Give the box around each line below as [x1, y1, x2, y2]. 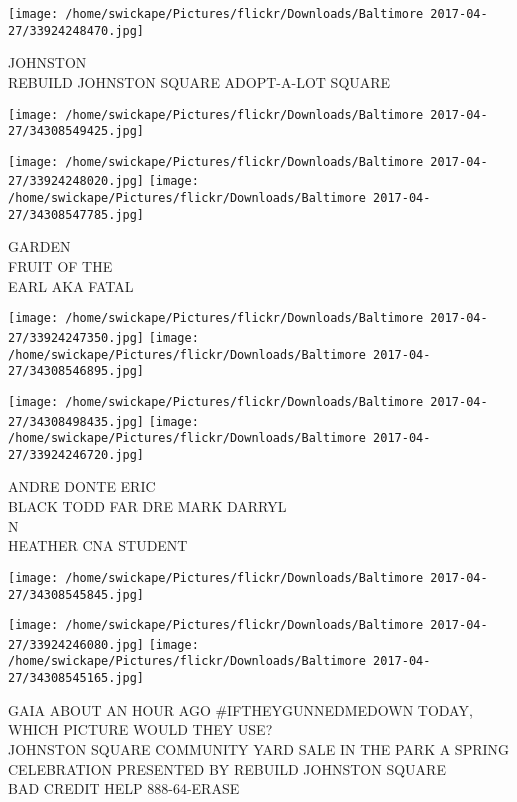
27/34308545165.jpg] [8, 671, 145, 686]
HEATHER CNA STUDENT [8, 535, 188, 556]
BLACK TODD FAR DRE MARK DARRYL [8, 496, 287, 517]
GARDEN [8, 236, 71, 257]
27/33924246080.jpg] [8, 637, 145, 652]
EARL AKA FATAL [8, 275, 134, 296]
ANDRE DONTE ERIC [8, 476, 156, 497]
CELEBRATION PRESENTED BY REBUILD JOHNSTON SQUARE [8, 758, 446, 779]
